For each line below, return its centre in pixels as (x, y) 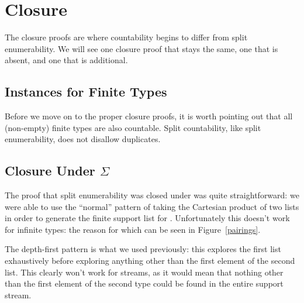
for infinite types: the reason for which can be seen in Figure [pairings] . (133, 229)
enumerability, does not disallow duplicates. (83, 139)
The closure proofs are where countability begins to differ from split (126, 37)
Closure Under (50, 171)
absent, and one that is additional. (66, 60)
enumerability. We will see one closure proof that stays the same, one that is (141, 48)
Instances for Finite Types (86, 92)
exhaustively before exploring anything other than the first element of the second (150, 261)
